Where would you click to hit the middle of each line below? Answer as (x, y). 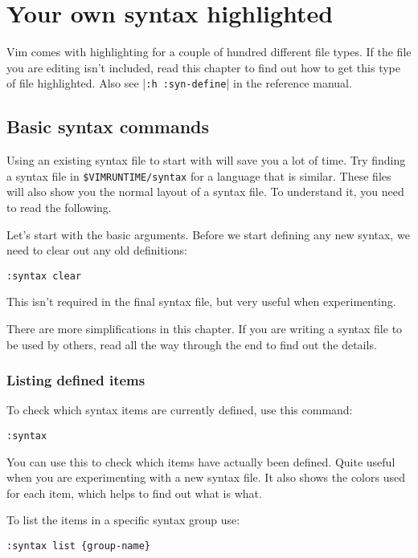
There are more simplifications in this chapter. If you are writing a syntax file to (205, 329)
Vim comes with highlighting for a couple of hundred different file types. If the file (209, 52)
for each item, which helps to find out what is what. (134, 493)
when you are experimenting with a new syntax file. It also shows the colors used (206, 477)
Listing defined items (76, 380)
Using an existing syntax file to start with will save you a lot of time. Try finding (206, 160)
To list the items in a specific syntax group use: (123, 520)
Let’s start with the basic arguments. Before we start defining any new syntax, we (208, 234)
